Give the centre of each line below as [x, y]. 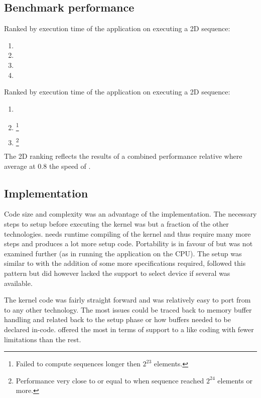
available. [18, 283]
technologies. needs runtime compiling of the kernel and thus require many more [127, 233]
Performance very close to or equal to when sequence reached [110, 380]
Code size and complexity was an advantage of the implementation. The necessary [130, 214]
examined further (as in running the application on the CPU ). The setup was [123, 253]
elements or [235, 380]
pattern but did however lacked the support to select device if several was [117, 273]
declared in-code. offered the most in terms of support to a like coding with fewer [129, 329]
